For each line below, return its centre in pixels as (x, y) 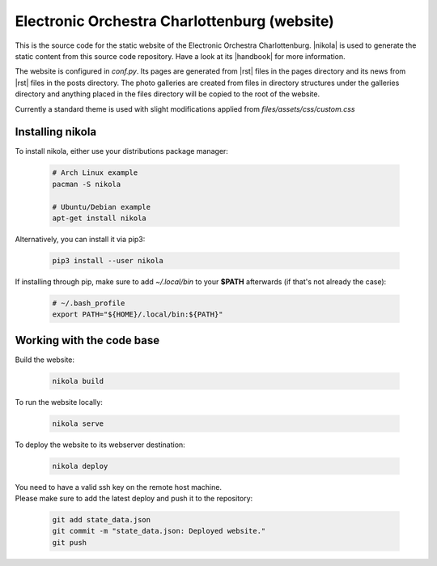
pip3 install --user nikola (108, 260)
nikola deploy (80, 466)
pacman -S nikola (87, 184)
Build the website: (45, 360)
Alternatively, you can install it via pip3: (80, 239)
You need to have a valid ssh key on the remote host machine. (119, 487)
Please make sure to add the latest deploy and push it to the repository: (134, 499)
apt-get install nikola (100, 218)
